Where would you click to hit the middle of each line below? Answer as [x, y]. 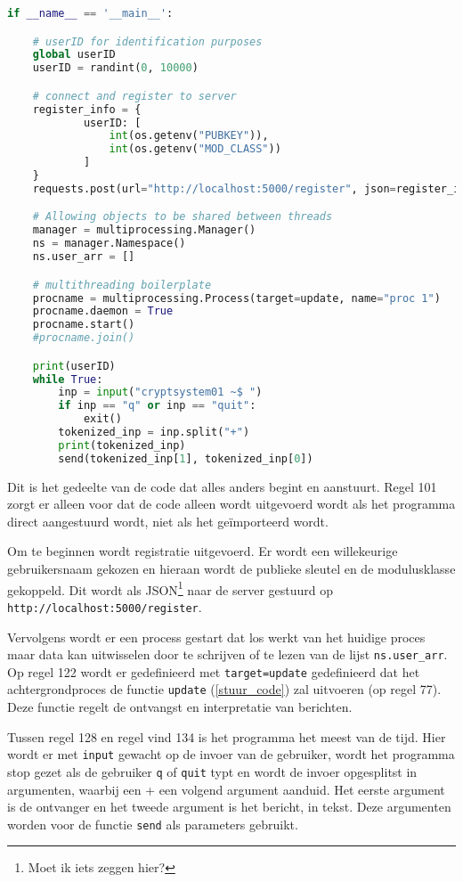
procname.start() [84, 325]
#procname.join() [84, 338]
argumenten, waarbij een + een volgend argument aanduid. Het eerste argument [226, 789]
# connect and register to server [134, 96]
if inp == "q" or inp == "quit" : [157, 406]
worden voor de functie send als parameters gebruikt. [153, 824]
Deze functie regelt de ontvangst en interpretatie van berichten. [180, 707]
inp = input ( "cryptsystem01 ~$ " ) [160, 392]
